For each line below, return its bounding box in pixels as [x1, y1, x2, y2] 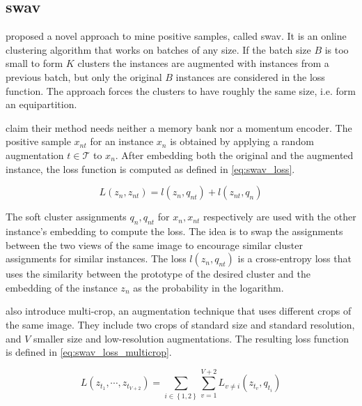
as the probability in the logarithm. [133, 280, 284, 294]
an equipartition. [6, 97, 77, 112]
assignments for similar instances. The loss [6, 251, 187, 266]
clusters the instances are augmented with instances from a [77, 56, 329, 70]
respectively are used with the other [203, 209, 356, 224]
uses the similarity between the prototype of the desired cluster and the [6, 266, 311, 281]
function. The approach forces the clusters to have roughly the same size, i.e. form [6, 83, 356, 98]
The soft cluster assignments [6, 209, 127, 224]
